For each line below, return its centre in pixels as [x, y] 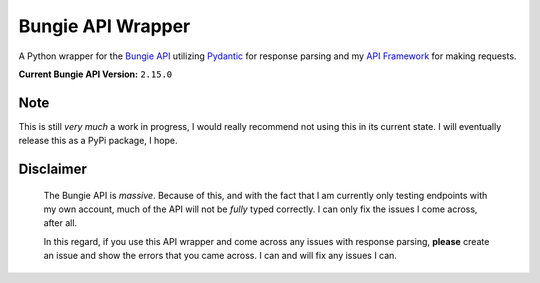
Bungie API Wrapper [104, 26]
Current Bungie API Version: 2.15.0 [95, 74]
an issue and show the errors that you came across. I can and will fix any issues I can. [220, 256]
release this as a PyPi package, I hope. [98, 141]
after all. [60, 223]
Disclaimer [52, 169]
